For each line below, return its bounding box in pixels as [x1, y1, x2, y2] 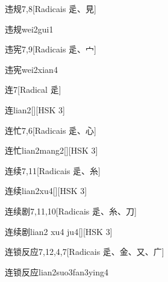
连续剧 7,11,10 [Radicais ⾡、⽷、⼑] [5, 204, 137, 217]
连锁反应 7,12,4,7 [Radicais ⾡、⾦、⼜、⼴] [5, 245, 164, 258]
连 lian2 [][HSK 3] [5, 103, 65, 116]
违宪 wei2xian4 [5, 63, 58, 75]
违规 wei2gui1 [5, 22, 54, 35]
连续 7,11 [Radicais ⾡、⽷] [5, 164, 101, 177]
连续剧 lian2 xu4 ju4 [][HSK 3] [5, 225, 113, 237]
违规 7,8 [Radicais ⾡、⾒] [5, 2, 96, 14]
